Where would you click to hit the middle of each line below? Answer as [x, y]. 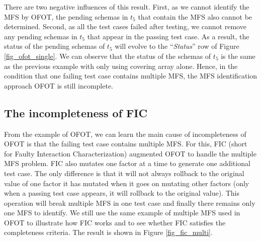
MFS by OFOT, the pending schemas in [66, 16]
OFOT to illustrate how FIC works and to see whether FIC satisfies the [115, 222]
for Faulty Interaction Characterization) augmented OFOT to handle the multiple [130, 153]
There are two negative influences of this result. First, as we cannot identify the [127, 7]
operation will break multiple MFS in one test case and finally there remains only [130, 203]
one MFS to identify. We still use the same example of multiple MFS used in [122, 213]
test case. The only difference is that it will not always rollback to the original [124, 173]
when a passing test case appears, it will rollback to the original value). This [122, 193]
